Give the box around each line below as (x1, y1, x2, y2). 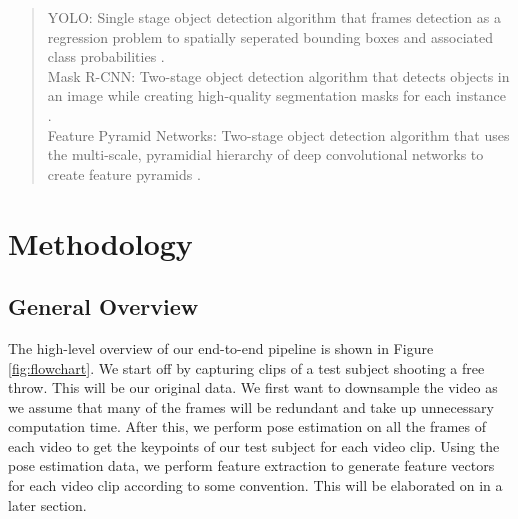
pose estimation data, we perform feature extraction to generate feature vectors (8, 455, 495, 476)
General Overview (8, 291, 199, 322)
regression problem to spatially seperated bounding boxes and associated (47, 26, 494, 47)
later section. (8, 494, 87, 515)
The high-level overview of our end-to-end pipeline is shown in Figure (8, 337, 434, 358)
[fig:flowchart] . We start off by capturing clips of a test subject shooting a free (8, 357, 485, 378)
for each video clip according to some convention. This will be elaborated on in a (8, 475, 503, 496)
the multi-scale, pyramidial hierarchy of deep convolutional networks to (47, 144, 484, 165)
